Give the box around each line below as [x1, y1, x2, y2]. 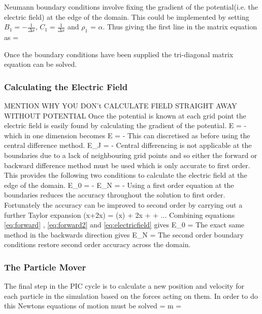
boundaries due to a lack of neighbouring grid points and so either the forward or [4, 149, 257, 160]
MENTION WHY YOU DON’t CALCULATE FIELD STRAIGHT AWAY [4, 100, 237, 110]
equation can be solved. [4, 59, 77, 69]
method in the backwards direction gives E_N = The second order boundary [4, 229, 244, 240]
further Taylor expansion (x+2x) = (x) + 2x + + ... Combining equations [4, 209, 235, 220]
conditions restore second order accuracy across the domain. [4, 239, 191, 250]
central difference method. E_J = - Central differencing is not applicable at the [4, 140, 252, 150]
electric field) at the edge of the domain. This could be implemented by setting [4, 11, 249, 22]
